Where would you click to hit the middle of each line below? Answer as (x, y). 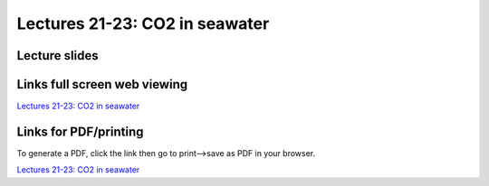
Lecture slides (58, 56)
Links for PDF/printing (80, 131)
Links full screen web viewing (102, 84)
